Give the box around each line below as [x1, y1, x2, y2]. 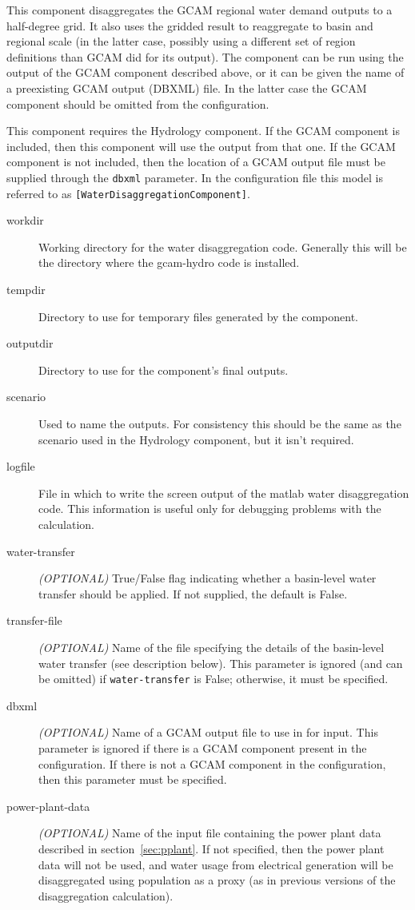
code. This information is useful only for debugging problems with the [38, 500, 381, 517]
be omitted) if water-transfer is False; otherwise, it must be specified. [38, 670, 389, 687]
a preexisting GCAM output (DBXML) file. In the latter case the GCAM [6, 79, 367, 96]
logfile [6, 458, 35, 475]
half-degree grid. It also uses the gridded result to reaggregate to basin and [6, 17, 373, 34]
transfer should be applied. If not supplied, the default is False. [38, 585, 348, 602]
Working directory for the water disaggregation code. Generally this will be [38, 238, 407, 255]
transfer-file [6, 612, 62, 629]
